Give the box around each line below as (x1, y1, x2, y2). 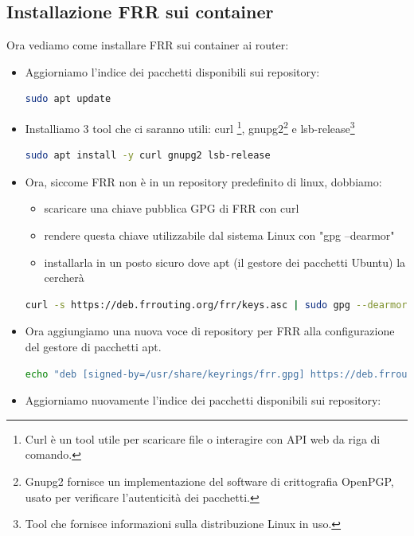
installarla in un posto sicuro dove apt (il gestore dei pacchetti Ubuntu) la (44, 253, 406, 270)
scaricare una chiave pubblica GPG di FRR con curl (44, 200, 299, 217)
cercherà (44, 269, 84, 286)
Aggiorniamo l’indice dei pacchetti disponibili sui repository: (25, 63, 320, 80)
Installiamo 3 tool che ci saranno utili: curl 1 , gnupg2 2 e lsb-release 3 (25, 117, 355, 136)
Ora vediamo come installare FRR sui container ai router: (6, 37, 289, 53)
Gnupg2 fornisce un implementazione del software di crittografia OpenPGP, (25, 472, 394, 489)
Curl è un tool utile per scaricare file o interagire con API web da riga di (25, 430, 381, 447)
